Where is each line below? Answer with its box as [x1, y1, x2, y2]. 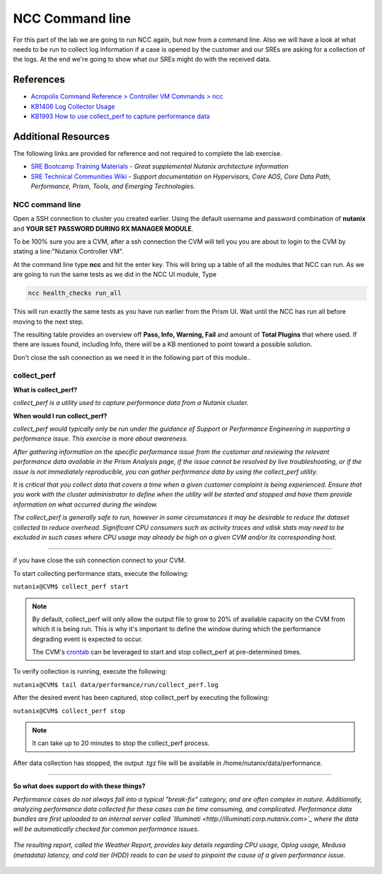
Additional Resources [13, 130, 110, 142]
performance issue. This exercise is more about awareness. [13, 434, 188, 443]
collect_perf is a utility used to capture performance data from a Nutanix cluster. [13, 399, 249, 407]
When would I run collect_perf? [13, 412, 108, 420]
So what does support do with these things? [13, 782, 146, 790]
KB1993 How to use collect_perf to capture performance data [30, 112, 210, 120]
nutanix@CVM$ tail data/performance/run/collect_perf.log [13, 681, 219, 688]
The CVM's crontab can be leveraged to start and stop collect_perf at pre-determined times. [32, 648, 302, 657]
